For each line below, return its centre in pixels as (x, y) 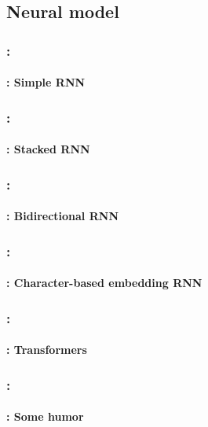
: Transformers (47, 350)
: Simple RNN (46, 82)
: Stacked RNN (48, 149)
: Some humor (45, 416)
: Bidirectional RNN (62, 216)
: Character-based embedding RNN (104, 283)
